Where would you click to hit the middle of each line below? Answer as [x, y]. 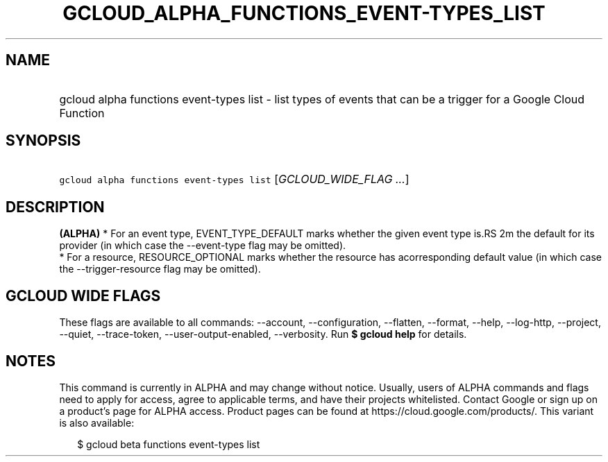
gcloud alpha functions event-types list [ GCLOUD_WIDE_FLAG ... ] [234, 179]
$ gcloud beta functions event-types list [169, 444]
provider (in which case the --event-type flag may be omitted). [203, 246]
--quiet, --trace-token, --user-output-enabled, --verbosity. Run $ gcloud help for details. [263, 334]
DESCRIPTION [55, 207]
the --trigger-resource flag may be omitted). [160, 269]
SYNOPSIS [43, 141]
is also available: [97, 422]
